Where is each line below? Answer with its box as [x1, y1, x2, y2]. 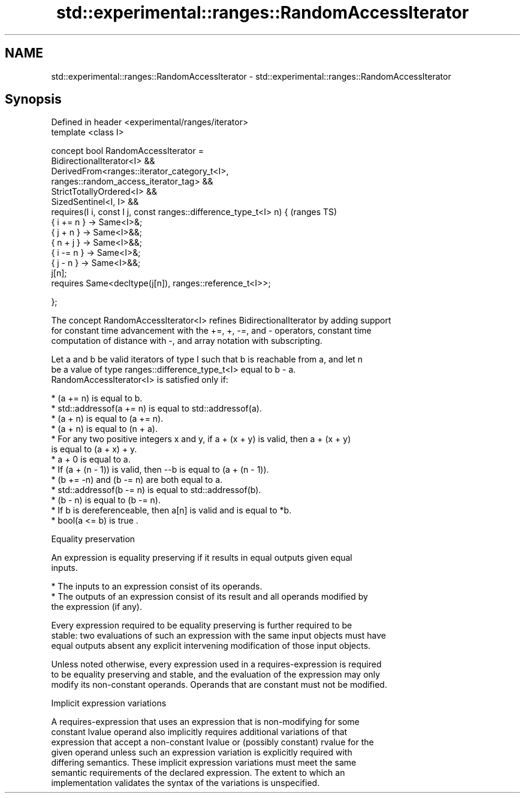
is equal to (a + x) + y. [51, 444, 137, 455]
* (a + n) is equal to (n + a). [51, 424, 158, 434]
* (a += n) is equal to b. [51, 393, 143, 404]
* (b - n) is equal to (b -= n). [51, 495, 161, 506]
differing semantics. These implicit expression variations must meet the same [51, 757, 357, 768]
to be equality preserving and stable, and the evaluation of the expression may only [51, 669, 381, 680]
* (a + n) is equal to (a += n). [51, 413, 164, 424]
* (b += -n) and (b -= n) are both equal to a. [51, 474, 223, 485]
